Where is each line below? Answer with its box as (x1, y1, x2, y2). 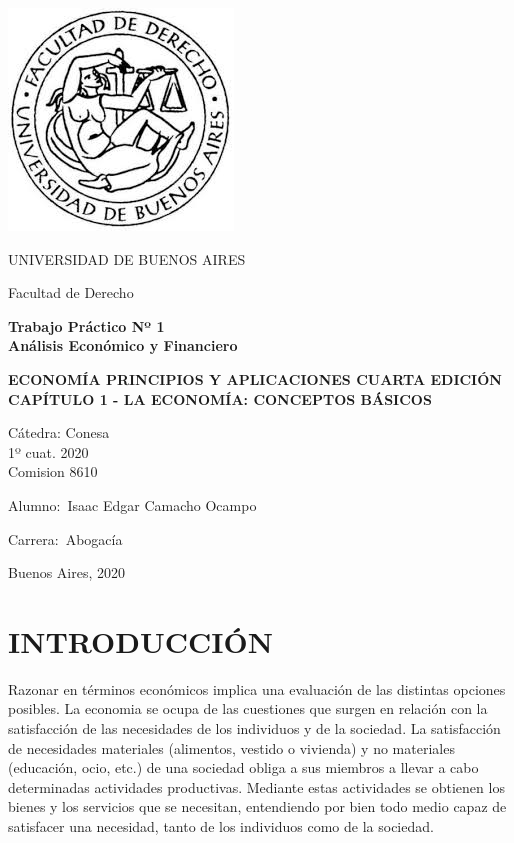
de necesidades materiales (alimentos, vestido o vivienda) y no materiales (8, 737, 455, 758)
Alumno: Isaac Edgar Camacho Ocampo (8, 494, 257, 515)
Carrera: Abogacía (8, 528, 123, 549)
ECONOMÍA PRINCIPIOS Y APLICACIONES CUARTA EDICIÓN (8, 368, 502, 389)
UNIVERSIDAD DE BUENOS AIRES (8, 248, 246, 269)
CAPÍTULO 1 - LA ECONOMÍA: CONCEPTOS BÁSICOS (8, 388, 432, 409)
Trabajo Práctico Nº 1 (8, 315, 165, 336)
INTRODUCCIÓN (8, 620, 273, 661)
